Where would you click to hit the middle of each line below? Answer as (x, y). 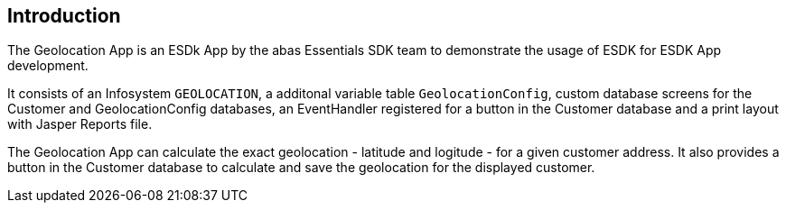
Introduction (64, 16)
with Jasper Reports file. (80, 124)
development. (48, 66)
